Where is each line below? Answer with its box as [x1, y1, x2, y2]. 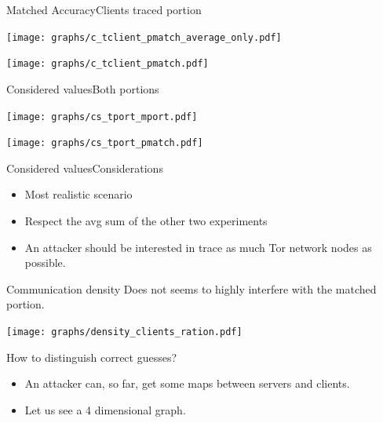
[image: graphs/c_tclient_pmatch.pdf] [6, 58, 209, 70]
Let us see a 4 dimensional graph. [24, 401, 186, 418]
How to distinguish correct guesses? [6, 348, 177, 365]
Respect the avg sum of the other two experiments [24, 213, 268, 228]
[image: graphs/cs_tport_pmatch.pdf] [6, 137, 203, 149]
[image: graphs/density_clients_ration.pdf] [6, 326, 243, 337]
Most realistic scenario [24, 186, 133, 202]
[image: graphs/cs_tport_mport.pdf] [6, 111, 198, 122]
